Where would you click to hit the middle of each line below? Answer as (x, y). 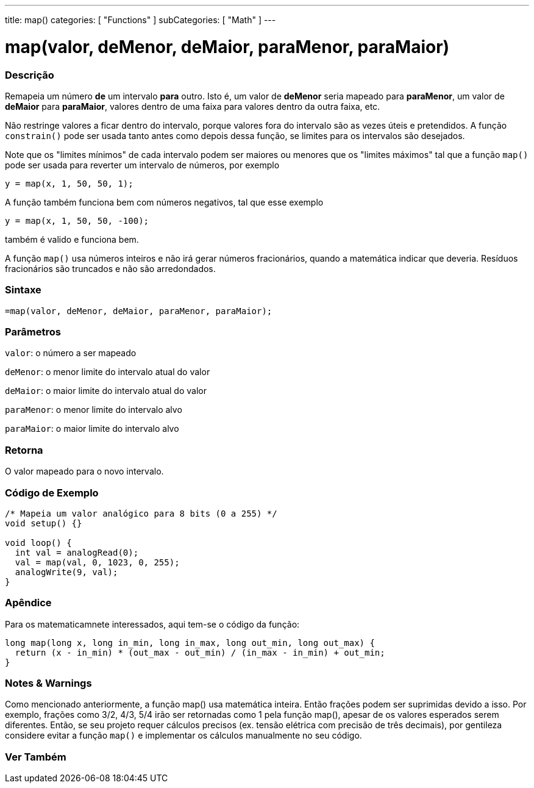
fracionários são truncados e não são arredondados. (110, 268)
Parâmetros (33, 332)
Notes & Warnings (48, 683)
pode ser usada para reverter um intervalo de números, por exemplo (142, 165)
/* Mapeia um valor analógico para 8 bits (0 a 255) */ (141, 513)
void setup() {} (44, 523)
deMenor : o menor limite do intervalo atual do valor (108, 372)
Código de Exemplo (52, 493)
